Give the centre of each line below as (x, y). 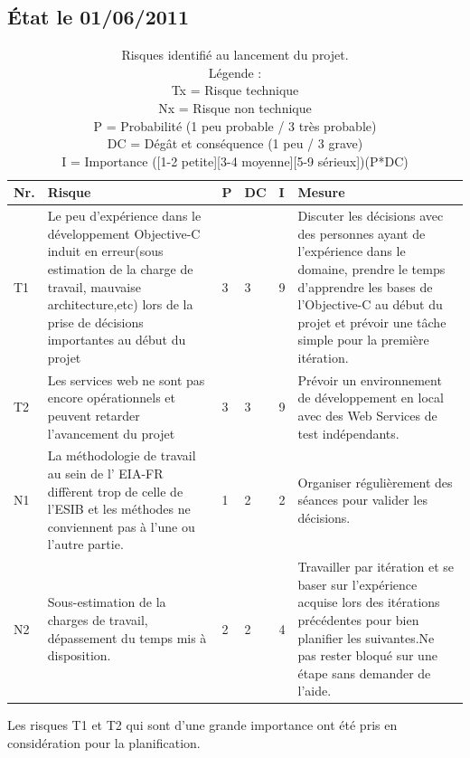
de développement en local (371, 398)
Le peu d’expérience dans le (124, 216)
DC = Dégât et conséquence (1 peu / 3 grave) (235, 143)
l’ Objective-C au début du (370, 304)
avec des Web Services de (367, 415)
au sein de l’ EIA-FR (105, 474)
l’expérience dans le (352, 251)
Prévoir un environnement (370, 379)
